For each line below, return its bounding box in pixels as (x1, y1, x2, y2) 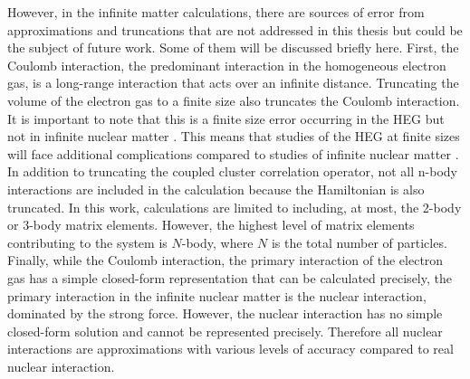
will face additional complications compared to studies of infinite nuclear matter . (7, 144, 459, 163)
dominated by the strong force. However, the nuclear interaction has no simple (7, 304, 443, 323)
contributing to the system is (7, 232, 168, 251)
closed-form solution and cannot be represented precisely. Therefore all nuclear (7, 321, 443, 340)
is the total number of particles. (271, 232, 447, 251)
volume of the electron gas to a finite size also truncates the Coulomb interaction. (7, 90, 460, 109)
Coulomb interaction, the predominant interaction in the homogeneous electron (7, 55, 446, 74)
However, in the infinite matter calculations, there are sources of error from (7, 3, 425, 21)
